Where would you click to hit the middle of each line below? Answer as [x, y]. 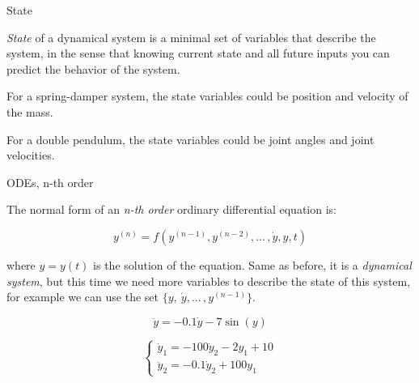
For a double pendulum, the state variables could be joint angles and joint [190, 139]
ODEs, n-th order [50, 182]
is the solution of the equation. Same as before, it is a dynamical [252, 264]
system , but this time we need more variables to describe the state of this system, [209, 281]
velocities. [31, 155]
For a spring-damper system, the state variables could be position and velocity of [207, 96]
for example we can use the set [83, 297]
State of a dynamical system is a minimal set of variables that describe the [191, 37]
